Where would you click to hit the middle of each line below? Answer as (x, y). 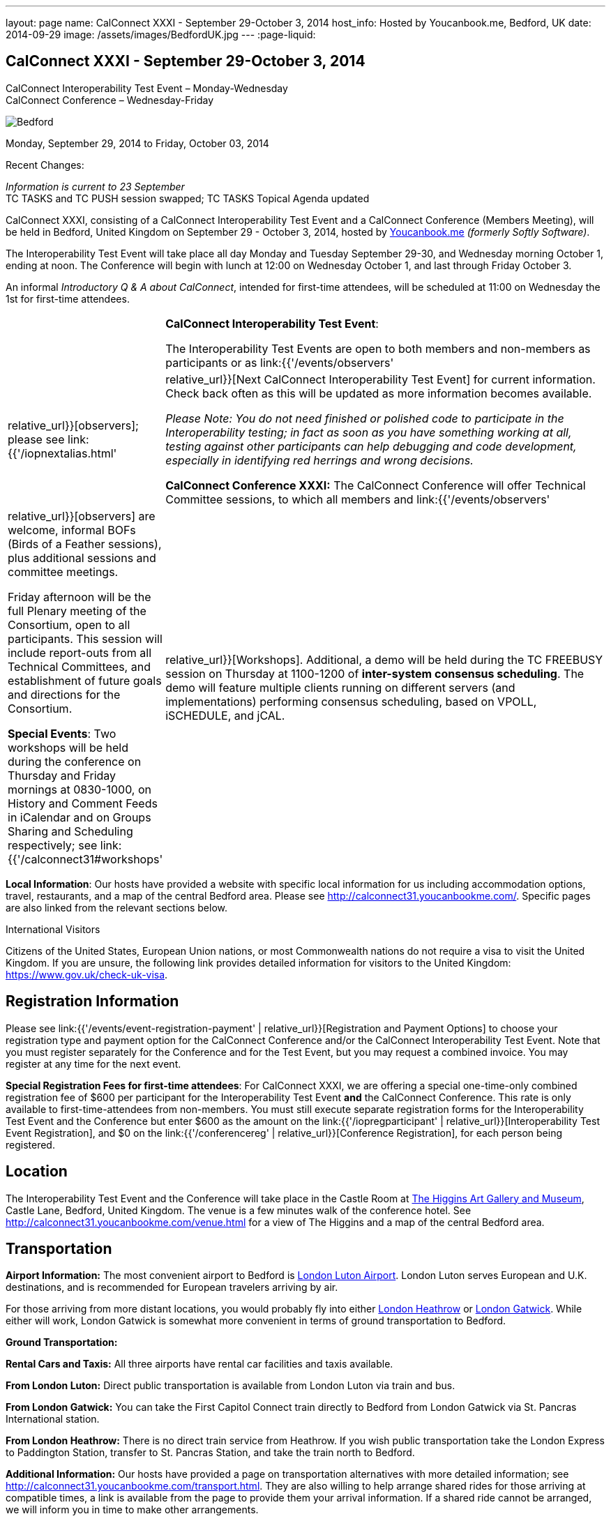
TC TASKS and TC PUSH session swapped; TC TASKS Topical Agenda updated (188, 198)
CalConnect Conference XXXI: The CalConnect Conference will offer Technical (376, 485)
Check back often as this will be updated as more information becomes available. (379, 393)
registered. (30, 1144)
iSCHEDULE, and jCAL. (225, 715)
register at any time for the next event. (93, 1064)
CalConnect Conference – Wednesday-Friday (110, 100)
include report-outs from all (80, 652)
